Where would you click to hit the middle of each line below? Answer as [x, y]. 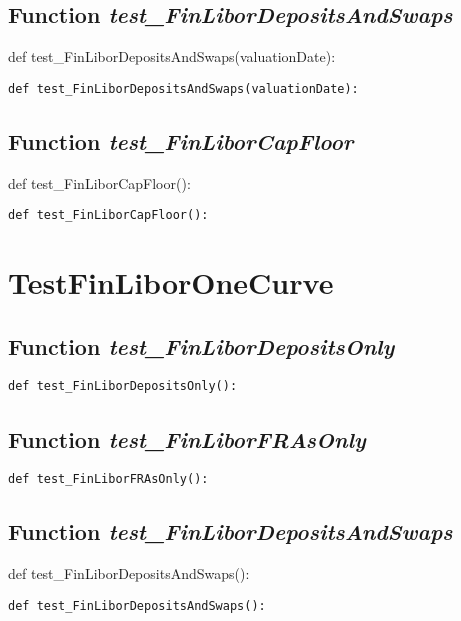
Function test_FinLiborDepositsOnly [201, 345]
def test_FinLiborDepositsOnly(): [123, 386]
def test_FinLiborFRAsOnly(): [108, 479]
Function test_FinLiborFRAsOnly [187, 438]
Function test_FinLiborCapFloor [181, 140]
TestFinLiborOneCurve [171, 282]
